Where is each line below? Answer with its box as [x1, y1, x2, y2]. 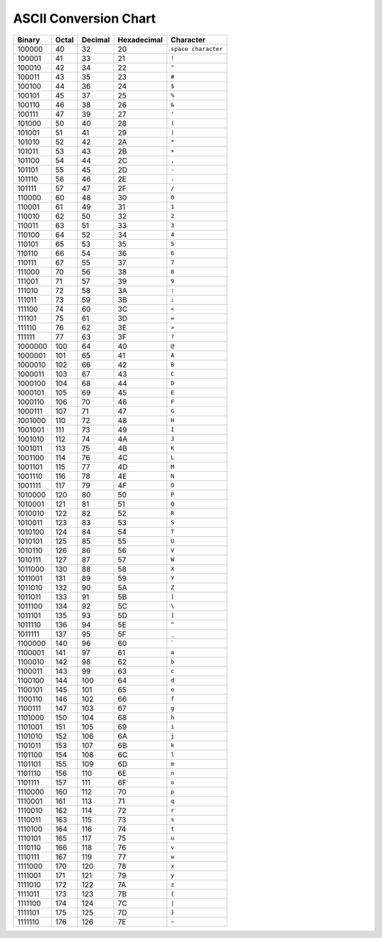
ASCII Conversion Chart [13, 11, 156, 26]
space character [170, 45, 223, 53]
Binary [17, 35, 40, 45]
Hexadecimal [117, 35, 163, 45]
